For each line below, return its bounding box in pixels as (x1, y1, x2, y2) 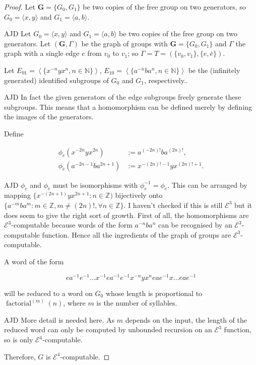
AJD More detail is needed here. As (4, 314, 115, 325)
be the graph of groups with (81, 38, 168, 48)
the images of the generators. (4, 111, 94, 122)
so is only (4, 334, 33, 344)
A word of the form (4, 256, 64, 266)
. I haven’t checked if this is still (123, 199, 223, 210)
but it (234, 199, 252, 210)
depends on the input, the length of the (125, 314, 247, 325)
